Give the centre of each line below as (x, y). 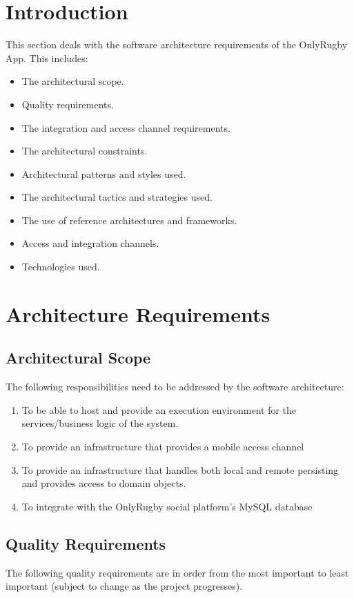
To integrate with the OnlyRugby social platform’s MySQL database (167, 506)
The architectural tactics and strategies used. (117, 197)
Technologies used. (61, 267)
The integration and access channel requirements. (126, 127)
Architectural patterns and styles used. (104, 173)
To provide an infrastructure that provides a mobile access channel (163, 447)
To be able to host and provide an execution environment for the (159, 409)
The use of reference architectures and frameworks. (129, 220)
